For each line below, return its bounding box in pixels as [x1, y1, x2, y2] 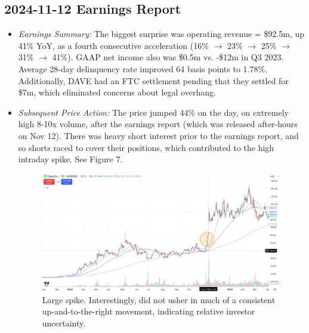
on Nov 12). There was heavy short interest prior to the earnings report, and [18, 129, 299, 141]
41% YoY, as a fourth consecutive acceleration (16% [18, 39, 209, 51]
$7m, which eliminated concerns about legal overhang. [18, 86, 216, 98]
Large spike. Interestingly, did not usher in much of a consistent [42, 293, 276, 306]
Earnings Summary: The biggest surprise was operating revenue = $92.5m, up [18, 27, 305, 40]
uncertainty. [42, 316, 86, 329]
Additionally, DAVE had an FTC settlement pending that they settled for [18, 74, 289, 87]
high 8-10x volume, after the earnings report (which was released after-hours [18, 118, 298, 130]
